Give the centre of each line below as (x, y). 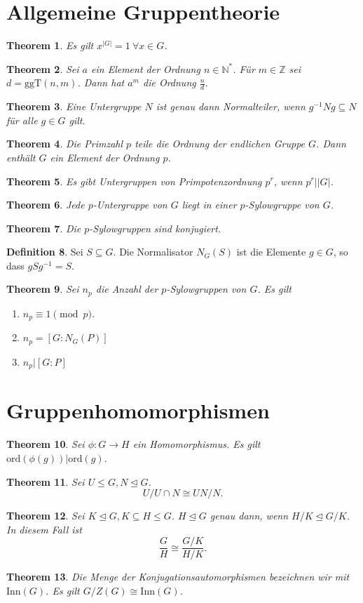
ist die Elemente (271, 252)
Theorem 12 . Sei (46, 516)
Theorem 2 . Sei (43, 68)
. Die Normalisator (153, 252)
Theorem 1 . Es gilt (50, 45)
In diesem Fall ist (44, 529)
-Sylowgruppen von (206, 289)
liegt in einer (209, 205)
